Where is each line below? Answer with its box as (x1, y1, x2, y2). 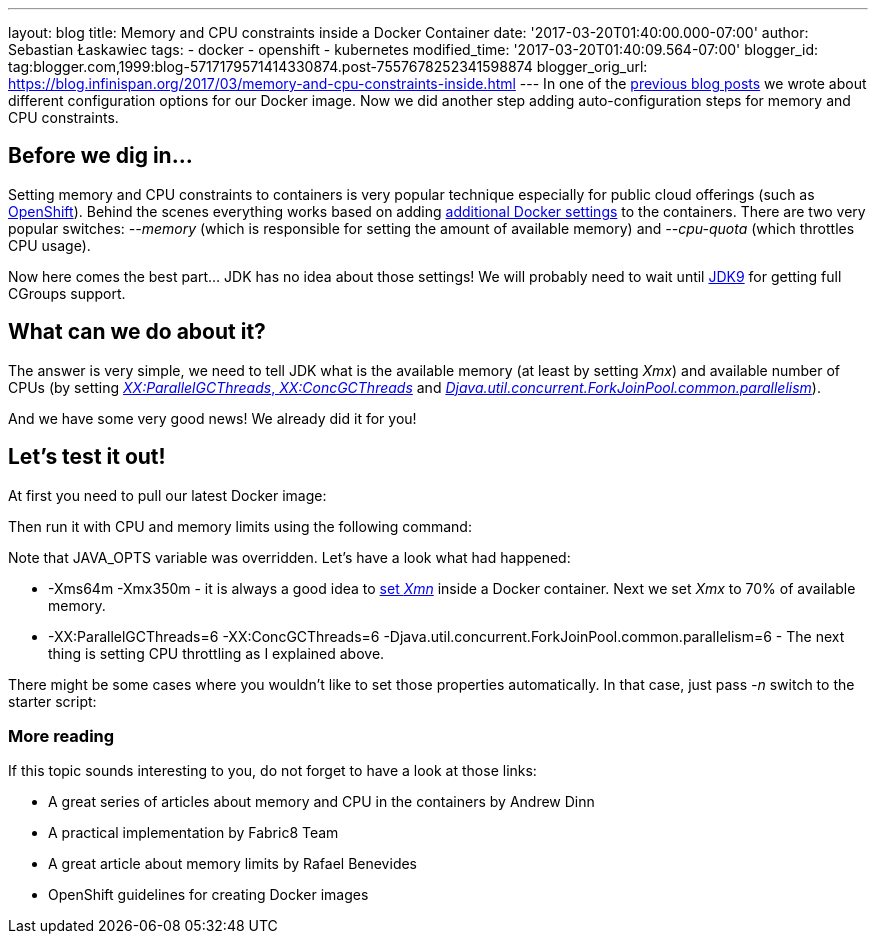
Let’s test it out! (8, 444, 166, 470)
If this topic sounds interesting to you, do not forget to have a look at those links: (8, 762, 537, 780)
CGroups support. (8, 284, 126, 302)
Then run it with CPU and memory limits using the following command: (8, 517, 472, 535)
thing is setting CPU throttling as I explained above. (48, 644, 385, 662)
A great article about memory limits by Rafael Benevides (48, 855, 418, 873)
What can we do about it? (8, 319, 266, 345)
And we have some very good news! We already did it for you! (8, 409, 417, 427)
